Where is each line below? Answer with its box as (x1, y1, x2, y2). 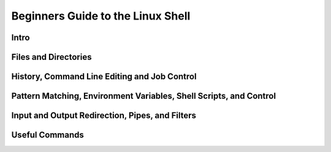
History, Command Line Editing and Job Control (11, 71, 197, 82)
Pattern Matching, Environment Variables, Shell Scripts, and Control (11, 91, 276, 101)
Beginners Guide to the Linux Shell (11, 9, 191, 23)
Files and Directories (11, 52, 92, 62)
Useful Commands (11, 130, 84, 140)
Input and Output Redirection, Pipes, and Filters (11, 110, 196, 121)
